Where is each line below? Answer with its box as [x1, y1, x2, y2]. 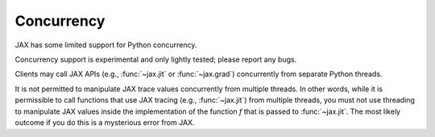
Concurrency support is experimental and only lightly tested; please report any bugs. [14, 54, 297, 64]
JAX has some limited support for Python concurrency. [14, 40, 197, 50]
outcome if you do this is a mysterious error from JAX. [14, 117, 195, 127]
